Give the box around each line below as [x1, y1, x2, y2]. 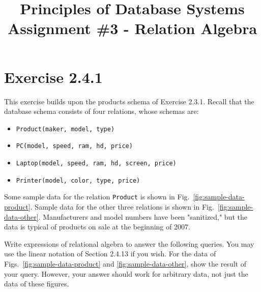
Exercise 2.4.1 [4, 66, 103, 87]
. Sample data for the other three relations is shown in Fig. [30, 201, 214, 212]
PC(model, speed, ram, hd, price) [16, 142, 133, 150]
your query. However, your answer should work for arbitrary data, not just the [4, 268, 248, 279]
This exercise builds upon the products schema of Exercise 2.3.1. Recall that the [4, 96, 254, 106]
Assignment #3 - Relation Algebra [7, 18, 257, 39]
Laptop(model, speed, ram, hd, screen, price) [16, 160, 177, 167]
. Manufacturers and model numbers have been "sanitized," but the [38, 211, 247, 222]
